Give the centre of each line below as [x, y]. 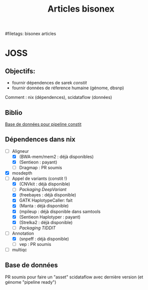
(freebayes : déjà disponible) [47, 195]
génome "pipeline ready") [31, 282]
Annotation [23, 233]
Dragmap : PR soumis [40, 168]
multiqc [20, 250]
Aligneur [20, 151]
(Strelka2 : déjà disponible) [46, 222]
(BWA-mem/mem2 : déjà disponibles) [56, 157]
